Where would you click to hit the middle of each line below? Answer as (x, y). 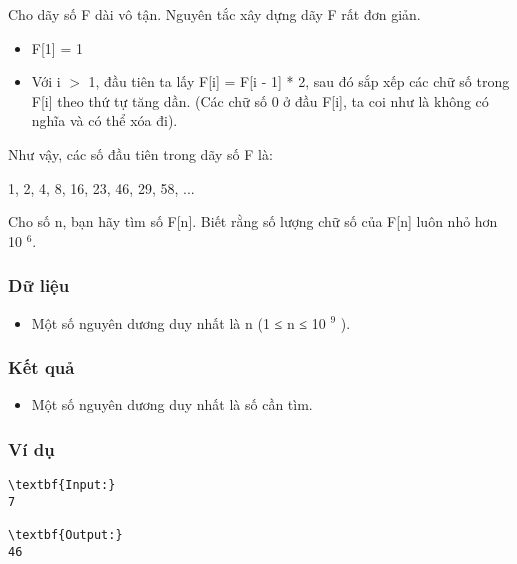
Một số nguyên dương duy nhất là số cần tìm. (172, 404)
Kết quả (41, 367)
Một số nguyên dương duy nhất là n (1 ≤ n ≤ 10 (178, 322)
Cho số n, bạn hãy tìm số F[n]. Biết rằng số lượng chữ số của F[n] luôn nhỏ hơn (253, 221)
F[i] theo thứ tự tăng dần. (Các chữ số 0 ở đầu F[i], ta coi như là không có (260, 100)
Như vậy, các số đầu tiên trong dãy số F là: (140, 153)
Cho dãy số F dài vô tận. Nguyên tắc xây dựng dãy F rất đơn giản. (214, 14)
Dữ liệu (39, 285)
